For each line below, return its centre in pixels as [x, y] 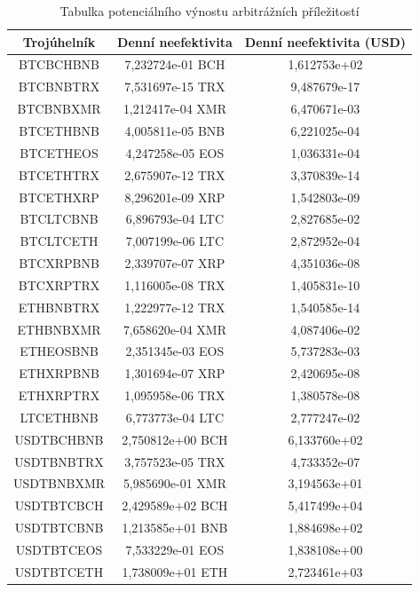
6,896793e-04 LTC [175, 219]
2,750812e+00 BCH [175, 439]
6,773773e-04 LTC [175, 417]
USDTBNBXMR [59, 483]
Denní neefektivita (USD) [325, 41]
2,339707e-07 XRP [175, 263]
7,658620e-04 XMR [174, 329]
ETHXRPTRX [59, 395]
